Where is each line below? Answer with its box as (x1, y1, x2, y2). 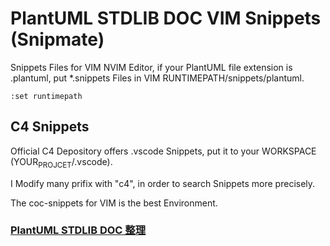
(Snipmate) (10, 28, 105, 51)
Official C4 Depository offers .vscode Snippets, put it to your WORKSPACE (10, 145, 317, 157)
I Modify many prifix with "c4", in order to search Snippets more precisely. (10, 177, 316, 189)
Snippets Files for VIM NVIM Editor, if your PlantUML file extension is (10, 61, 293, 73)
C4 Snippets (10, 118, 90, 136)
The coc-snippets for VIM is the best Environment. (10, 197, 218, 209)
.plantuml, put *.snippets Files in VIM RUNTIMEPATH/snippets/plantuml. (10, 72, 305, 84)
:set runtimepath (10, 91, 83, 101)
